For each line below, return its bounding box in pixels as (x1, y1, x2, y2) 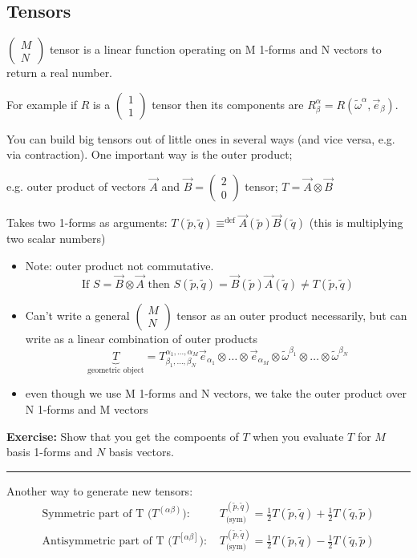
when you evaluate (253, 427, 344, 444)
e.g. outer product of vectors (6, 177, 146, 194)
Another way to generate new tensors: (6, 482, 193, 499)
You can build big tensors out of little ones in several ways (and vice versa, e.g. (6, 130, 395, 147)
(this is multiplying (309, 214, 403, 231)
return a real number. (6, 64, 113, 81)
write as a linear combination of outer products (25, 330, 258, 346)
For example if (6, 95, 78, 112)
